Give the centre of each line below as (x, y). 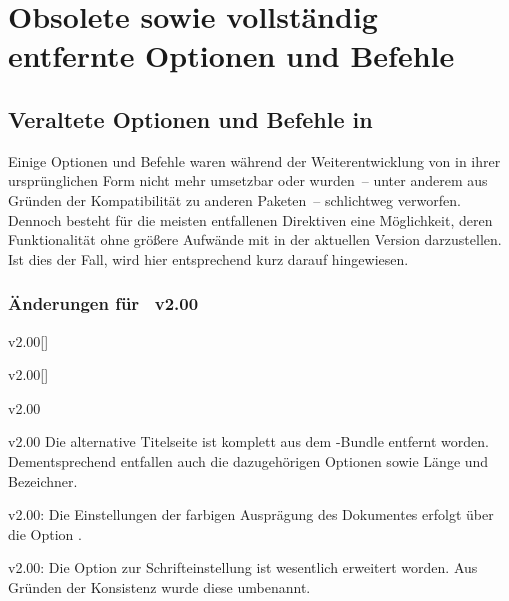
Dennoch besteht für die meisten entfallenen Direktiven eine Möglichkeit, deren (250, 219)
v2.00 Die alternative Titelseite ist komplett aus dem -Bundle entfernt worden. (248, 441)
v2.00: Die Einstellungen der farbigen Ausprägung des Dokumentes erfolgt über (251, 514)
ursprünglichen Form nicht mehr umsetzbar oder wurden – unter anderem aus (248, 180)
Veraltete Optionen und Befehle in (190, 118)
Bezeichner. (43, 480)
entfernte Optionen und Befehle (231, 55)
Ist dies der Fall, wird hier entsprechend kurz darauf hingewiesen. (208, 258)
